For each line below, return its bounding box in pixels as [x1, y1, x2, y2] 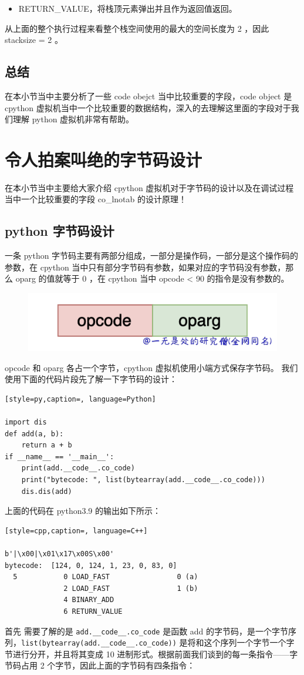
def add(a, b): [5, 429, 64, 438]
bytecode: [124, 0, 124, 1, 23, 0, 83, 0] [5, 561, 177, 570]
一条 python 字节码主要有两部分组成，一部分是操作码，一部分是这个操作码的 [5, 249, 299, 262]
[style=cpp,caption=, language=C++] [5, 526, 148, 535]
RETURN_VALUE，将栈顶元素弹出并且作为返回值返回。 [18, 2, 237, 14]
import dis [5, 418, 47, 427]
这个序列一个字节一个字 [204, 636, 295, 649]
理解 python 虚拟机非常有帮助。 [12, 113, 134, 125]
